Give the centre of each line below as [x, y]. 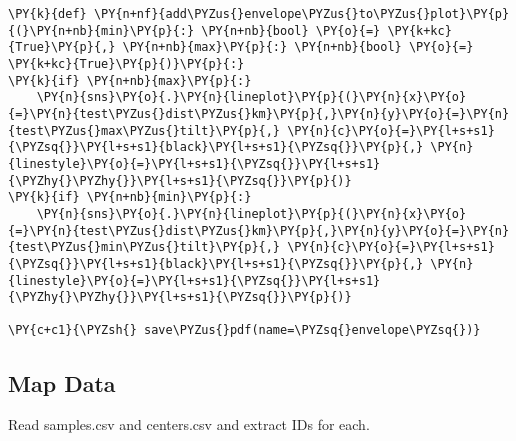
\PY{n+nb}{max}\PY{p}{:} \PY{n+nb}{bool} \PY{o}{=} [298, 47]
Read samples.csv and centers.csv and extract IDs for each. [189, 424]
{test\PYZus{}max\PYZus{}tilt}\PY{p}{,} [144, 130]
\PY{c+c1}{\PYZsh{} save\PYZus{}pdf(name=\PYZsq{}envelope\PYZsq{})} [244, 330]
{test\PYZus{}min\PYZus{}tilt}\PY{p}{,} [144, 247]
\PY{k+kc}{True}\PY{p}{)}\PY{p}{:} [126, 63]
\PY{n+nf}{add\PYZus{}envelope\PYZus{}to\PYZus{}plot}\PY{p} [301, 14]
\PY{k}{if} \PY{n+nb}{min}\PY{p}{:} [130, 197]
